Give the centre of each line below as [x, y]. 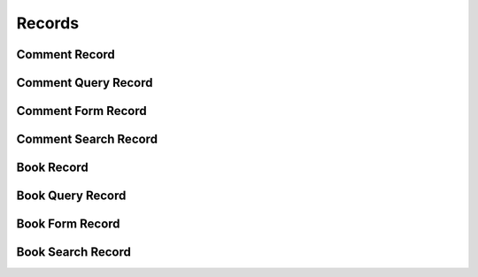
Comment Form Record [81, 111]
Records [48, 23]
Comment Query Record [85, 83]
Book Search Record [74, 252]
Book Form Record [68, 224]
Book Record [52, 168]
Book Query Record [71, 196]
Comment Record [66, 54]
